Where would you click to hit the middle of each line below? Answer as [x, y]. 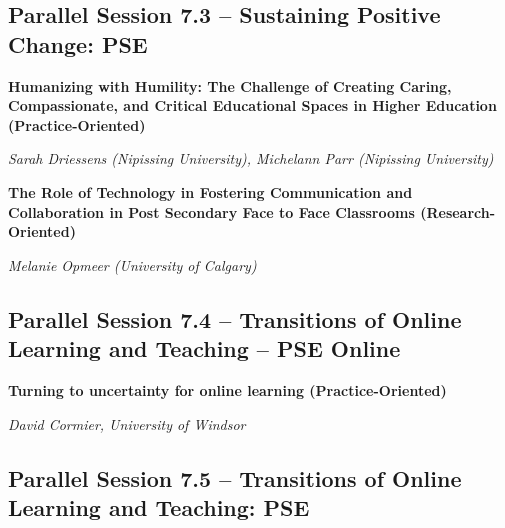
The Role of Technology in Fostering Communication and [210, 191]
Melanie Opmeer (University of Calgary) [132, 264]
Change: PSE [78, 43]
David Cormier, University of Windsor [127, 423]
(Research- [458, 211]
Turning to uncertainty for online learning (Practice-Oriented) [227, 389]
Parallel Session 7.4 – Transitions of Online [235, 318]
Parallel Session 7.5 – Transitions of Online [235, 477]
